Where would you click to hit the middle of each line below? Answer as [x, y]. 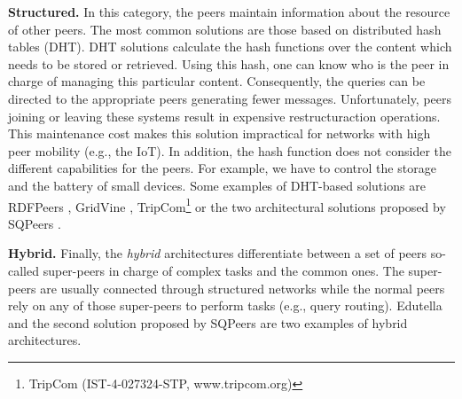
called [23, 270]
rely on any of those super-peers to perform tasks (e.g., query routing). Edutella [225, 305]
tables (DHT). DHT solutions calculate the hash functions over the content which [230, 47]
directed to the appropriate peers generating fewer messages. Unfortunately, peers [230, 98]
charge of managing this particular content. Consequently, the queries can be [217, 81]
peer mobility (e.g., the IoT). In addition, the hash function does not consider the [230, 150]
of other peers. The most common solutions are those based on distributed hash [225, 29]
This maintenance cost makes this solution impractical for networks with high [219, 133]
